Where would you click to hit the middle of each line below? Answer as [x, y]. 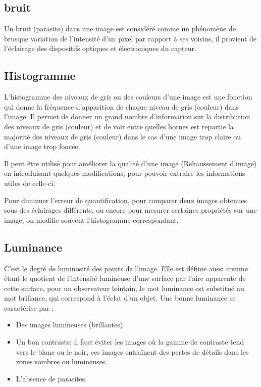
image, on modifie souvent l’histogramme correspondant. [91, 220]
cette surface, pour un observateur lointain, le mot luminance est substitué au [124, 288]
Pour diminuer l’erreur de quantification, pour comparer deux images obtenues [125, 200]
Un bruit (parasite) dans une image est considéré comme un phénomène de [120, 29]
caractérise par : [29, 307]
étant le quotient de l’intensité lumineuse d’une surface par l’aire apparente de [125, 278]
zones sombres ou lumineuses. [62, 361]
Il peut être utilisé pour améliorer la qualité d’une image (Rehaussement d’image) [130, 163]
